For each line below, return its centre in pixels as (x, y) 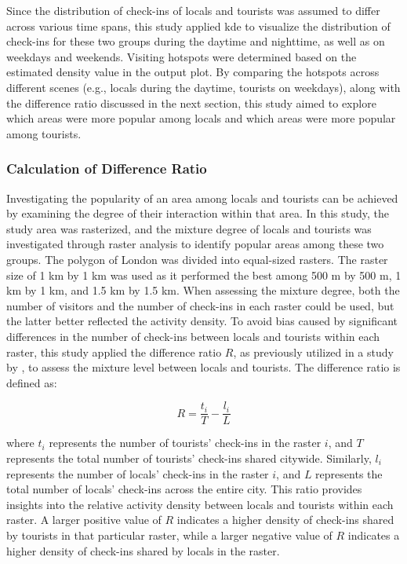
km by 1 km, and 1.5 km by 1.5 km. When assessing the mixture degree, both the (203, 290)
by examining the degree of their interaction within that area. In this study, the (198, 213)
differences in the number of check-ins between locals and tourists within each (193, 336)
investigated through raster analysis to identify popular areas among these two (195, 244)
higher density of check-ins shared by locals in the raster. (143, 550)
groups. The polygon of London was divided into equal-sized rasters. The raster (197, 259)
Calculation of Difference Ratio (107, 168)
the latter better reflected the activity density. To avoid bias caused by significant (202, 321)
